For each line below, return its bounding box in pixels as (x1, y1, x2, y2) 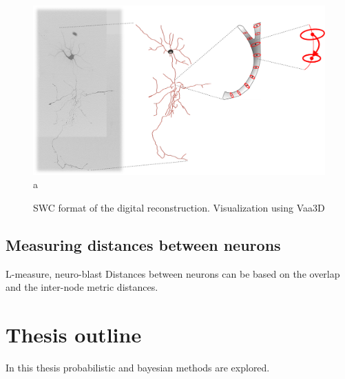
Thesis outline (6, 320, 142, 348)
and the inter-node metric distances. (6, 280, 158, 294)
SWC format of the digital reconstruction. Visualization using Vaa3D (33, 200, 325, 214)
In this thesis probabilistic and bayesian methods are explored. (6, 360, 270, 374)
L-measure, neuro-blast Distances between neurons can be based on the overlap (6, 266, 340, 280)
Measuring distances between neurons (6, 234, 281, 255)
